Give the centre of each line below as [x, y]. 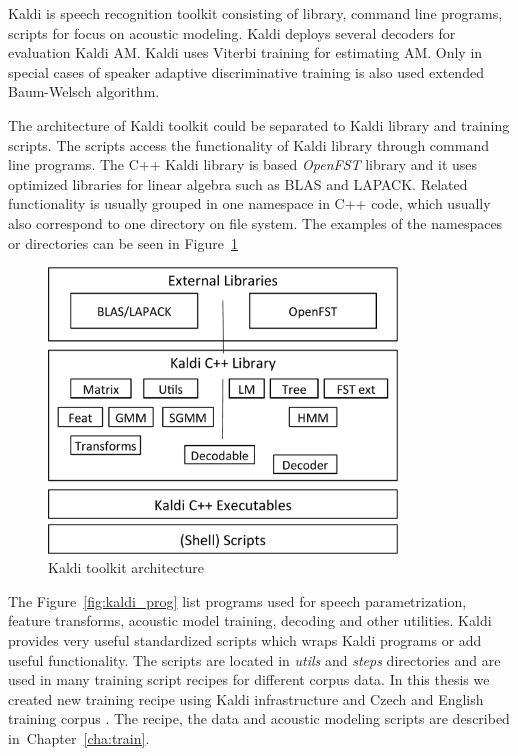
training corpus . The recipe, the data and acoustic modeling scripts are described [259, 718]
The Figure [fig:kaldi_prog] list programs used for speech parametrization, [237, 600]
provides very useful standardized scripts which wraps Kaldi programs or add [245, 639]
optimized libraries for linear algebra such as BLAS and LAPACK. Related [238, 183]
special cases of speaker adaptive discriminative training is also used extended [246, 71]
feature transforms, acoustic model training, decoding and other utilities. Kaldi [250, 620]
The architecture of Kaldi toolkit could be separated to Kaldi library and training [259, 124]
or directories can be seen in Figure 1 [123, 242]
